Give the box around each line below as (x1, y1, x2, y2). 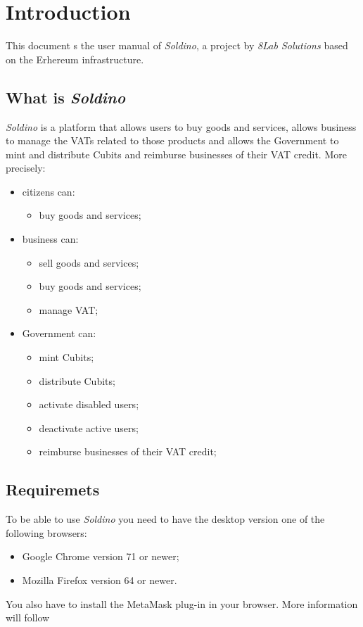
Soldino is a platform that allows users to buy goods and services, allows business (6, 119, 357, 134)
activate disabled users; (39, 397, 139, 412)
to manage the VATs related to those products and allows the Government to (6, 133, 339, 148)
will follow (6, 610, 50, 625)
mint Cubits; (39, 350, 94, 365)
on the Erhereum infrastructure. (6, 51, 144, 66)
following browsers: (6, 525, 87, 540)
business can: (22, 232, 79, 246)
